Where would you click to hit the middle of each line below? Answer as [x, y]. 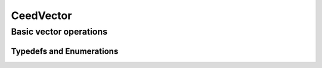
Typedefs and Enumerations [65, 51]
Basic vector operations [59, 32]
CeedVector [41, 16]
